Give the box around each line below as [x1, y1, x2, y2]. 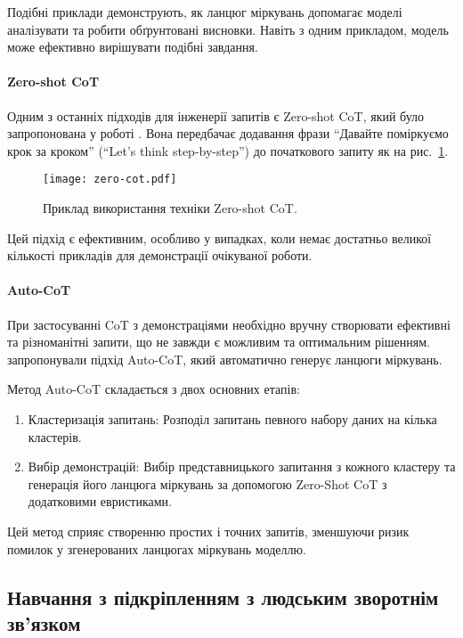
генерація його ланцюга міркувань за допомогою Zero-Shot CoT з [28, 474, 387, 493]
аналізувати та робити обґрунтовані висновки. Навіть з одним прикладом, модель [7, 20, 449, 38]
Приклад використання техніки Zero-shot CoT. [43, 199, 297, 217]
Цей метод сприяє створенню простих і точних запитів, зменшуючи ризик [7, 521, 410, 540]
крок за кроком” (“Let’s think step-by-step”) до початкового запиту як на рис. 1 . [7, 141, 449, 159]
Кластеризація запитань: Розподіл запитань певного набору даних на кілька [28, 409, 437, 428]
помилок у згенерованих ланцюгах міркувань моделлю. [7, 539, 306, 558]
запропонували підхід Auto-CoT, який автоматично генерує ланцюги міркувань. [7, 349, 443, 368]
